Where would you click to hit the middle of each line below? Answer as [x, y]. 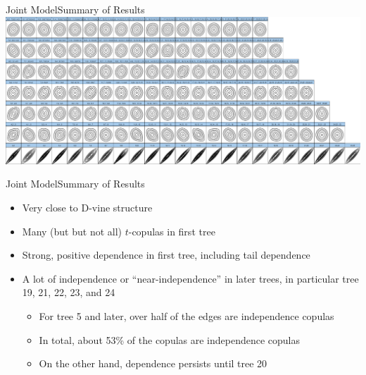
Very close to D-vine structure [87, 207]
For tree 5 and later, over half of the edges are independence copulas [187, 315]
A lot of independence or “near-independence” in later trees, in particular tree [190, 278]
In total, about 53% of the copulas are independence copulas [170, 339]
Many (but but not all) [72, 231]
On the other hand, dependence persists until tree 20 [153, 363]
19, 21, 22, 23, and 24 [69, 292]
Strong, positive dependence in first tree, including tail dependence [166, 255]
